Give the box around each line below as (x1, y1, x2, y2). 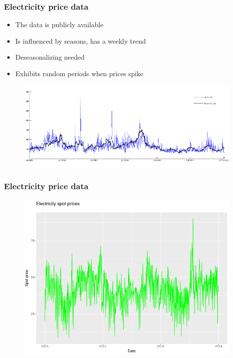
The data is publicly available (15, 19, 103, 30)
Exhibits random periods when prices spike (15, 68, 143, 78)
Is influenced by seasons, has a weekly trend (15, 35, 146, 46)
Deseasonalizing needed (15, 52, 85, 62)
